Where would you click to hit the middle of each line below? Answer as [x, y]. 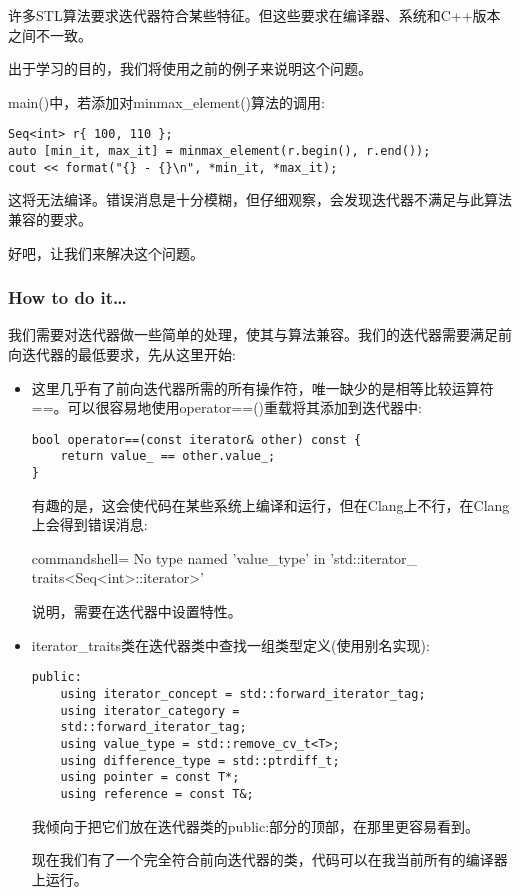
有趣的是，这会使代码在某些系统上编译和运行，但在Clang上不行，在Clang [270, 504]
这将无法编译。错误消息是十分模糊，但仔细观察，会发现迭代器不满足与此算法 [260, 199]
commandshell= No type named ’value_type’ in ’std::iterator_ [224, 557]
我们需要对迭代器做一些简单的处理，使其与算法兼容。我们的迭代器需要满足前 [260, 334]
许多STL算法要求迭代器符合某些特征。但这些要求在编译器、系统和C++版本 [254, 15]
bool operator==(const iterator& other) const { [196, 439]
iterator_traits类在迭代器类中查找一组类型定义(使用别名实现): [230, 644]
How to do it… [67, 297]
